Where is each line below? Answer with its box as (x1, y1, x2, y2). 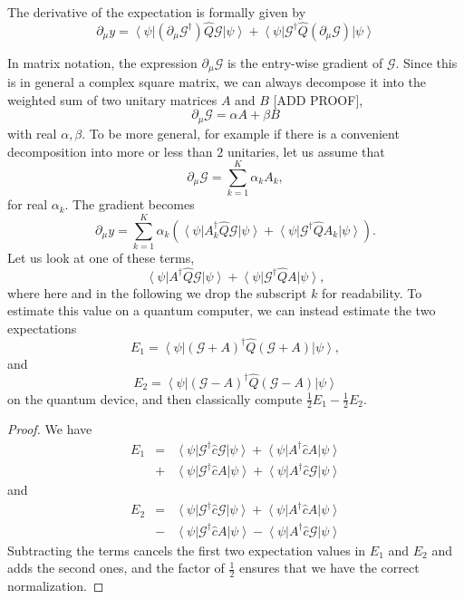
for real (7, 195, 48, 214)
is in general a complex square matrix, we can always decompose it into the (7, 72, 426, 92)
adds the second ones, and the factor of (7, 558, 225, 577)
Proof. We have (7, 420, 92, 439)
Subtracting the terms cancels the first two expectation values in (7, 540, 366, 559)
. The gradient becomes (64, 195, 195, 214)
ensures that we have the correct (239, 558, 420, 577)
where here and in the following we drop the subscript (7, 283, 307, 302)
